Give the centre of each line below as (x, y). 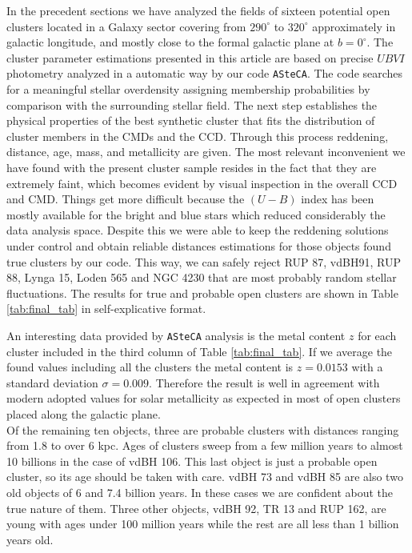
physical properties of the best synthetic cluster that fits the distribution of (191, 120)
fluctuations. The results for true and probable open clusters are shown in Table (202, 293)
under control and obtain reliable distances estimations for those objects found (199, 245)
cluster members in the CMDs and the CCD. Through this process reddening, (198, 136)
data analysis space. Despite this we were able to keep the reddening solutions (198, 230)
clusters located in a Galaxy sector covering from (126, 26)
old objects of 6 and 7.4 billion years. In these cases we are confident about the (200, 492)
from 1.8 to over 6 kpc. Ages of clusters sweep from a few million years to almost (205, 445)
